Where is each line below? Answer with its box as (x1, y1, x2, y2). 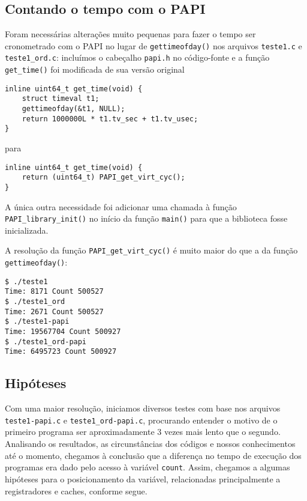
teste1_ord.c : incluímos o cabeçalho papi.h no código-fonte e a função (5, 51, 270, 64)
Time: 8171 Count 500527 (5, 287, 104, 296)
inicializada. (5, 223, 49, 236)
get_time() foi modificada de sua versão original (5, 63, 185, 76)
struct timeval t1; (22, 94, 100, 103)
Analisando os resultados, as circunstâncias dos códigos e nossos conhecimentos (5, 437, 296, 450)
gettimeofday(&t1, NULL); (22, 105, 125, 114)
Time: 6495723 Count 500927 (5, 347, 117, 356)
